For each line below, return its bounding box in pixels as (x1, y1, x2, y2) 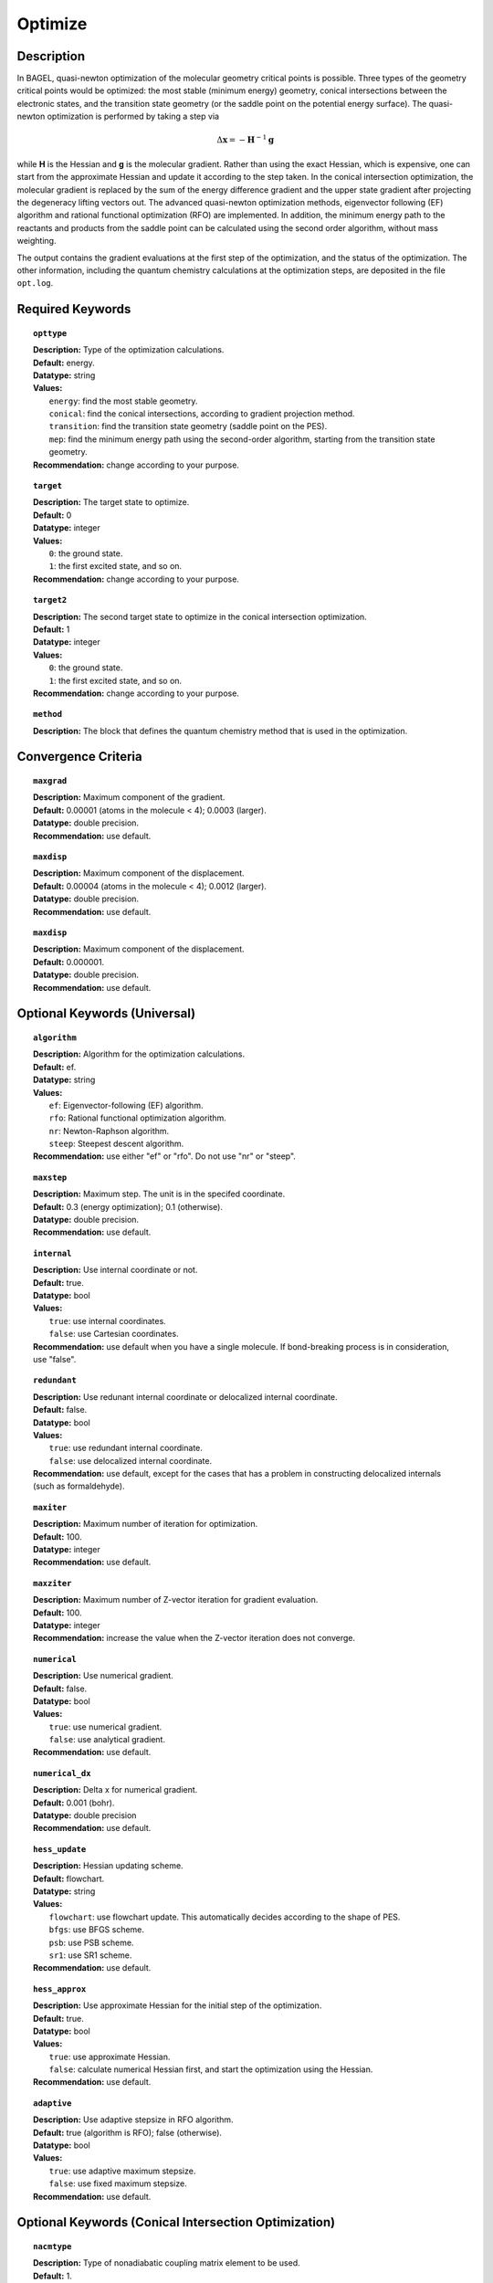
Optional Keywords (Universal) (16, 1005, 196, 1022)
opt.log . (16, 278, 54, 289)
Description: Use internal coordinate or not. (33, 1265, 198, 1276)
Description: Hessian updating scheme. (33, 1860, 184, 1871)
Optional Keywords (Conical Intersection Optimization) (16, 2215, 336, 2230)
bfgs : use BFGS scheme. (48, 1924, 145, 1935)
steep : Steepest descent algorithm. (48, 1138, 184, 1150)
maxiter (33, 1502, 68, 1512)
